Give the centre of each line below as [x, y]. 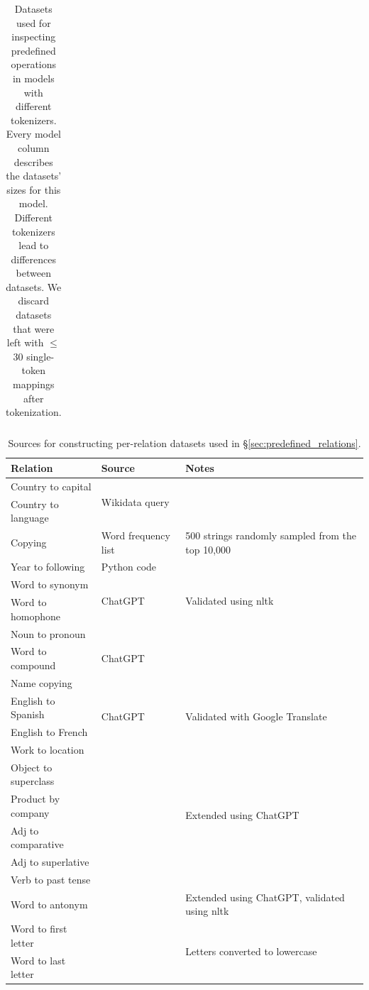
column [34, 147]
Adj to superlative [50, 862]
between [33, 273]
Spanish [28, 714]
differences [34, 259]
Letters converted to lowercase [251, 951]
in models [33, 78]
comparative [37, 844]
